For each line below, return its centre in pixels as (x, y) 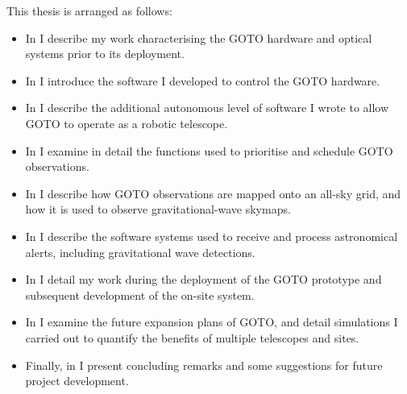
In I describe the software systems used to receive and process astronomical (212, 236)
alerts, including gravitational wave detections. (140, 252)
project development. (77, 381)
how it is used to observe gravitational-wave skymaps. (158, 209)
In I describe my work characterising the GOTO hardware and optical (199, 37)
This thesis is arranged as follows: (89, 10)
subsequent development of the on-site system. (140, 294)
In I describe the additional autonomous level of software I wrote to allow (207, 108)
